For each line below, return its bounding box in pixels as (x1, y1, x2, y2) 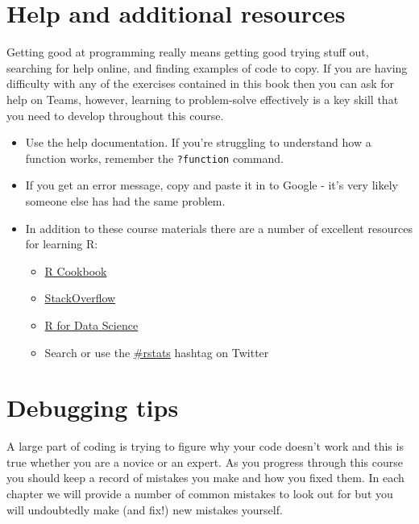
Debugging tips (6, 391, 179, 424)
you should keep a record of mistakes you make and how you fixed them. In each (6, 469, 404, 486)
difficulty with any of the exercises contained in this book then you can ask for (6, 75, 395, 92)
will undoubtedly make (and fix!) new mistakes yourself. (6, 501, 283, 518)
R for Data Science (44, 316, 139, 333)
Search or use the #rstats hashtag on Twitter (44, 343, 269, 360)
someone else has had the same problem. (25, 192, 226, 209)
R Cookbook (44, 262, 107, 279)
